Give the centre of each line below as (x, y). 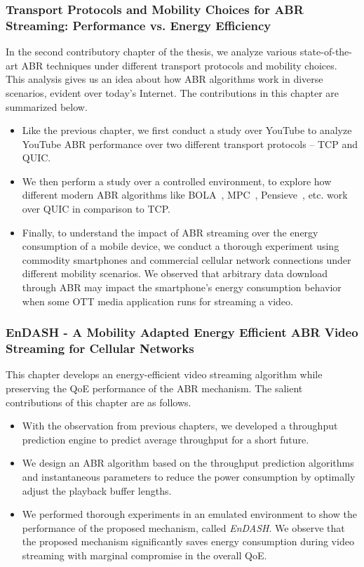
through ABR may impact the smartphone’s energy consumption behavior (182, 287)
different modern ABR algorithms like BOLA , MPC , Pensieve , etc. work (185, 195)
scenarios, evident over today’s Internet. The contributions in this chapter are (173, 92)
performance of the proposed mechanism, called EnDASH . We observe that (183, 527)
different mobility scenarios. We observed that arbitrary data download (175, 273)
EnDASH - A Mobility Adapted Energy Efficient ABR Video (182, 332)
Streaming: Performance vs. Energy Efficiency (139, 25)
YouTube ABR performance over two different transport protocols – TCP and (190, 144)
